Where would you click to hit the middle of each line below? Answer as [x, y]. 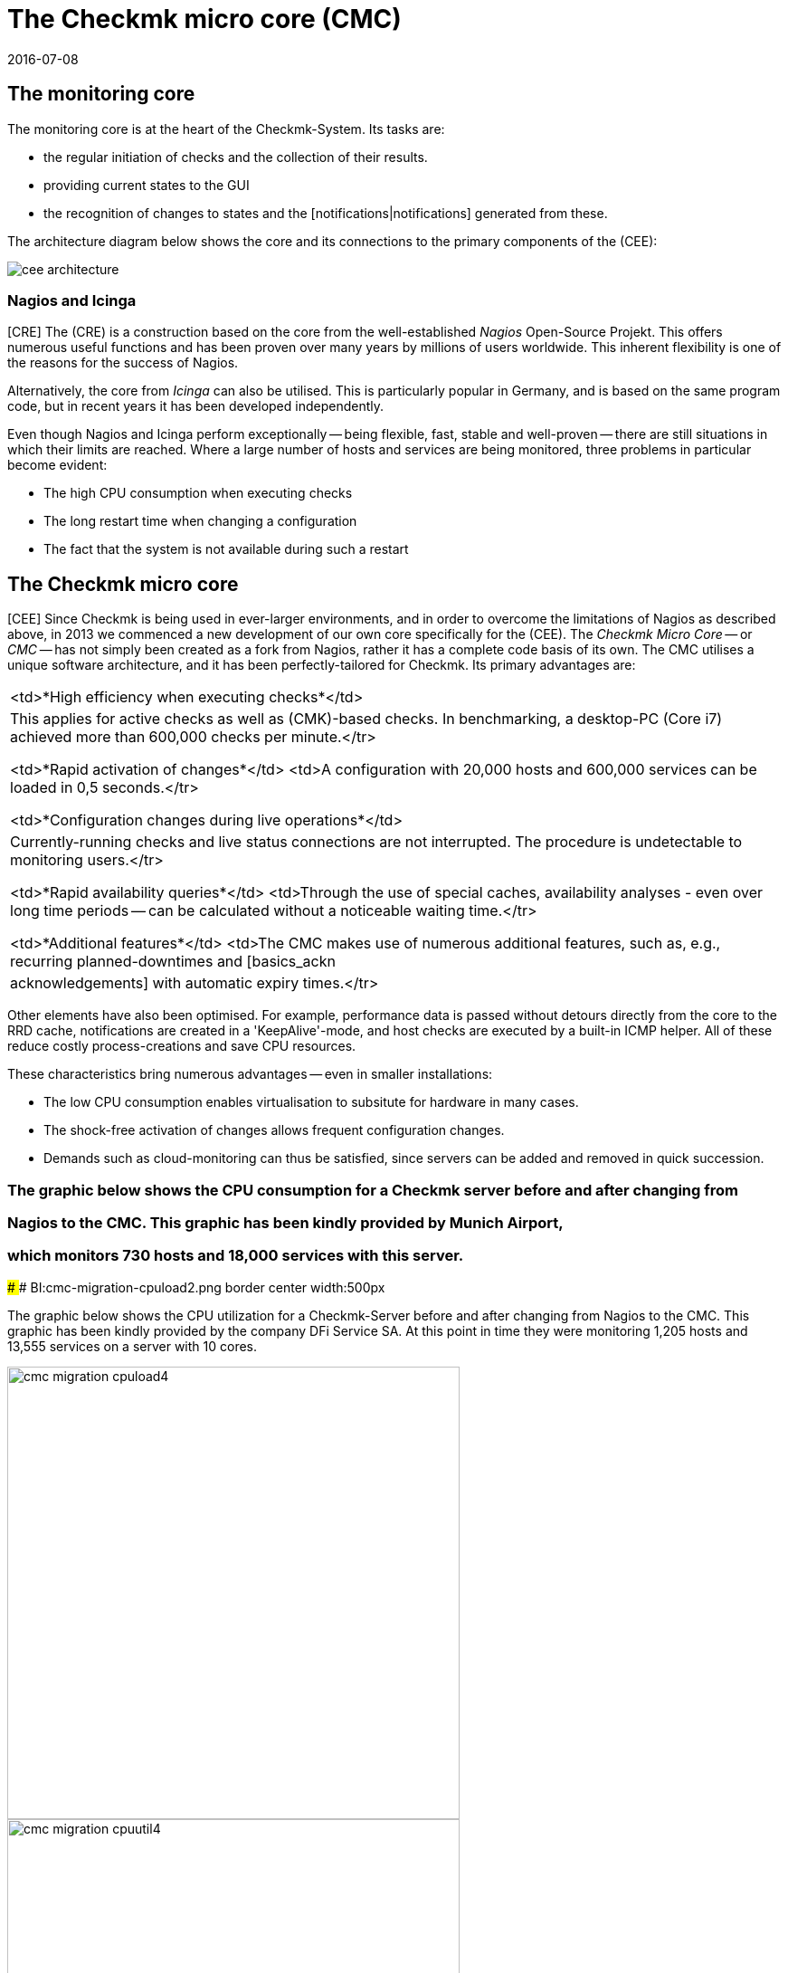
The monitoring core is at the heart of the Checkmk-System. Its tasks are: [226, 129]
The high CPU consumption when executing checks [198, 493]
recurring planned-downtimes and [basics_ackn [173, 962]
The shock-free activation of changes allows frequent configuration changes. [274, 1130]
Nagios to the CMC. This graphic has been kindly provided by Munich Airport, [285, 1222]
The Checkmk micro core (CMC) [204, 19]
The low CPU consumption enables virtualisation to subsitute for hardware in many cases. [311, 1102]
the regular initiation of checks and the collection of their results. [236, 157]
